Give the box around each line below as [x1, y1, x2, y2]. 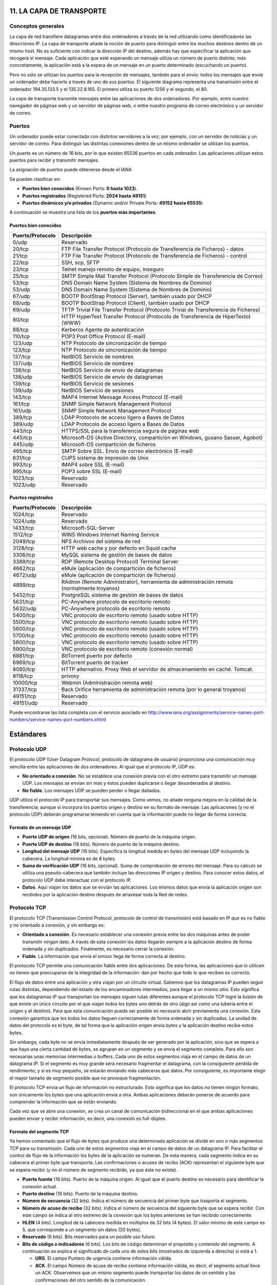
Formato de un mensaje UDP [9, 824, 71, 830]
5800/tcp [12, 638, 35, 646]
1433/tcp [12, 524, 34, 531]
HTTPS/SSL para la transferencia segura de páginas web [61, 427, 200, 434]
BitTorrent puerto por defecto [61, 652, 132, 659]
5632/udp [12, 604, 37, 612]
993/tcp [12, 461, 32, 468]
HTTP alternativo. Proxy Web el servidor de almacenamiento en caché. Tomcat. [61, 666, 253, 673]
